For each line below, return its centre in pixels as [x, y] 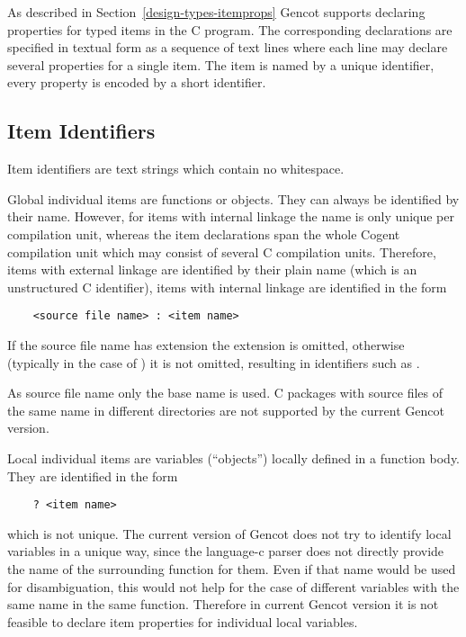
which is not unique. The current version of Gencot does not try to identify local [229, 533]
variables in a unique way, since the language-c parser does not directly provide [226, 551]
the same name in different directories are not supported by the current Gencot [226, 410]
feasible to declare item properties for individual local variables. [183, 621]
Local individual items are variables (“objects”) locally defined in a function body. [234, 458]
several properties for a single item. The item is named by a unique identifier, [221, 64]
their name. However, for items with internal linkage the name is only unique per [231, 216]
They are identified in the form [93, 476]
